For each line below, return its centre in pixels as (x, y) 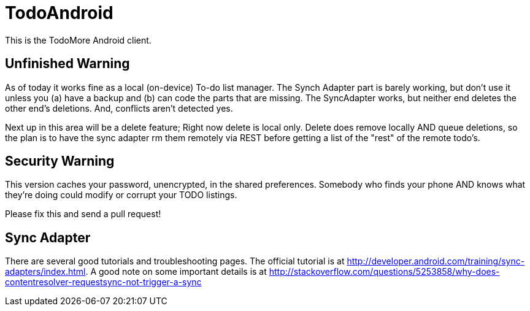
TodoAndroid (59, 13)
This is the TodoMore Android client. (78, 40)
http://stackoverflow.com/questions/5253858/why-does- (384, 272)
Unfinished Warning (67, 64)
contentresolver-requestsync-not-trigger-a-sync (103, 282)
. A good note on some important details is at (176, 272)
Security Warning (60, 161)
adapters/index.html (45, 272)
